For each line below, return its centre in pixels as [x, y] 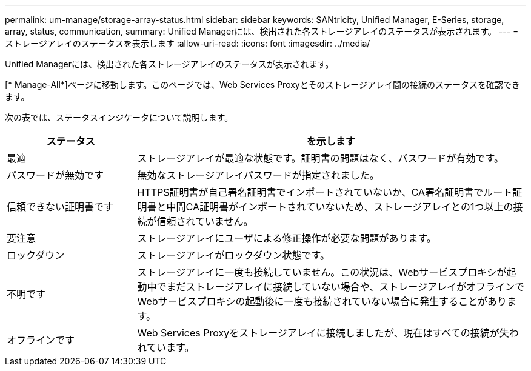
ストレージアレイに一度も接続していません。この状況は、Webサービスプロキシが [322, 272]
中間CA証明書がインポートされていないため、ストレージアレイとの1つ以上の [340, 207]
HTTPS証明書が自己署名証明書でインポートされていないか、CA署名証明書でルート [325, 192]
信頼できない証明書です [60, 207]
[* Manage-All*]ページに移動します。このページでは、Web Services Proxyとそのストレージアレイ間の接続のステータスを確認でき [263, 85]
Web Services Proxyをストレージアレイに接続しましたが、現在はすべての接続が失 [323, 333]
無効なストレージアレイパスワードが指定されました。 [258, 175]
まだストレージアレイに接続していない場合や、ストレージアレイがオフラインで [345, 287]
